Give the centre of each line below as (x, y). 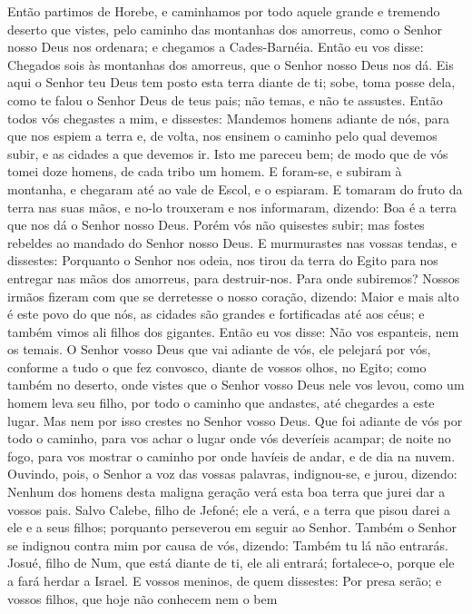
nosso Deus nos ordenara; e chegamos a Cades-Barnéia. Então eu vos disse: (216, 47)
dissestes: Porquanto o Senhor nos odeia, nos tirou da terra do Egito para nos (223, 260)
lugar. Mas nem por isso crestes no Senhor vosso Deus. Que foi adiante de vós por (235, 420)
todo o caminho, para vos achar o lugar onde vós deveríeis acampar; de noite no (229, 438)
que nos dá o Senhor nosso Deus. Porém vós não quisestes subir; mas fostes (216, 225)
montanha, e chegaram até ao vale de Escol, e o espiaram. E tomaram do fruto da (235, 188)
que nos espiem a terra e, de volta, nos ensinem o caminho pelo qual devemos (222, 136)
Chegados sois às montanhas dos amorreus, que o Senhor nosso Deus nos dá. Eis (231, 64)
